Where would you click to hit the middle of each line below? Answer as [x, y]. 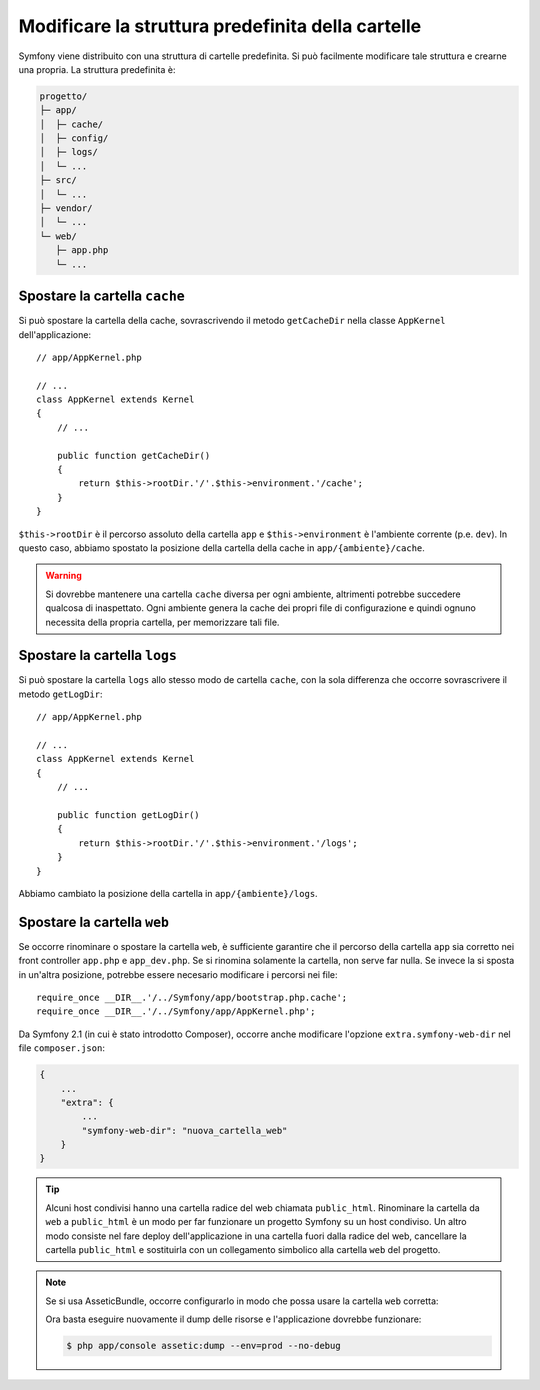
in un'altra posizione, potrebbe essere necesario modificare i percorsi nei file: [178, 974]
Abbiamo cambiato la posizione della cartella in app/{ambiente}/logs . [168, 893]
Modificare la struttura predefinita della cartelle [220, 26]
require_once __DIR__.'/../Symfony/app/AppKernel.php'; [176, 1011]
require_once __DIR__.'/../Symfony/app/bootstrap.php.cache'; [192, 997]
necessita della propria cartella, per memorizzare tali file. [162, 622]
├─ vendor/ [66, 208]
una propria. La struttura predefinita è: [97, 69]
